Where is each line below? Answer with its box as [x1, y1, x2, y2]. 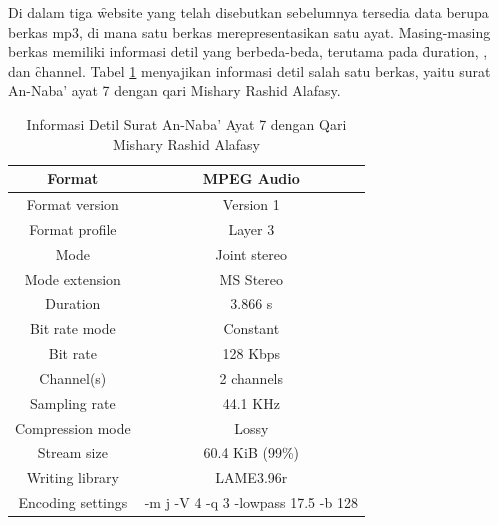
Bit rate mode [29, 318, 116, 339]
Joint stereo [215, 243, 288, 264]
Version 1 [222, 194, 280, 214]
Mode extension [24, 268, 121, 289]
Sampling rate [30, 392, 116, 413]
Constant [223, 318, 280, 339]
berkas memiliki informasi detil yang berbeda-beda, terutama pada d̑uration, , [8, 41, 488, 62]
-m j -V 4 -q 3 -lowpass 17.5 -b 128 [144, 492, 358, 513]
